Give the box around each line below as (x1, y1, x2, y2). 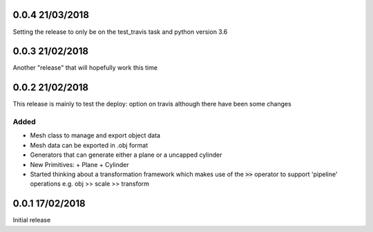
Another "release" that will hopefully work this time (12, 64, 158, 72)
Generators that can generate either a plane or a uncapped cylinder (30, 151, 222, 159)
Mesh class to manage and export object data (30, 131, 161, 139)
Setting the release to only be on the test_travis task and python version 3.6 (12, 28, 228, 36)
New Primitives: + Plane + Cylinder (30, 160, 129, 168)
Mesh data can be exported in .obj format (30, 141, 149, 149)
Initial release (12, 216, 51, 224)
